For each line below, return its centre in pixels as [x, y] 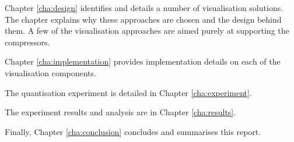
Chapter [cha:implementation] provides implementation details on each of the [143, 61]
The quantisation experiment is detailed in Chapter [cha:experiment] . [128, 92]
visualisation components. [50, 72]
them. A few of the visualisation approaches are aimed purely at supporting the [147, 31]
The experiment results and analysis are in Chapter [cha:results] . [120, 112]
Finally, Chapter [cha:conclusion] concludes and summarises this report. [133, 131]
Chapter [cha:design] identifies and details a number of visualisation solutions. [144, 8]
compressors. [27, 42]
